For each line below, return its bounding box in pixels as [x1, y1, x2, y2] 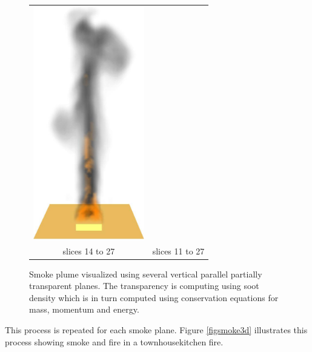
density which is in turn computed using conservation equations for [29, 291, 279, 304]
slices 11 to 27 [152, 244, 205, 257]
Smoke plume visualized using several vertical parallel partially [29, 267, 262, 280]
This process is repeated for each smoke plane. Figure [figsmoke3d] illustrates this [5, 324, 308, 336]
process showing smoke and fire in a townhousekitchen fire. [5, 335, 224, 348]
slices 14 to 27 [62, 244, 115, 257]
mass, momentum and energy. [29, 303, 139, 316]
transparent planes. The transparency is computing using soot [29, 279, 259, 292]
